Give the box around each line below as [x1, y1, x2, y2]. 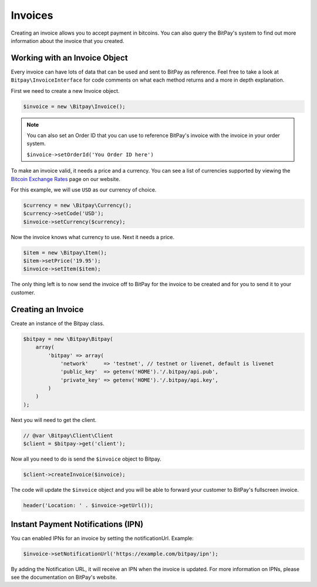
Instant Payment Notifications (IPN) [11, 519, 144, 529]
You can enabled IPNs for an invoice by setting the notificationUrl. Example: [11, 535, 194, 542]
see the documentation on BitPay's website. [11, 573, 117, 581]
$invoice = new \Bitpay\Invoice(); [23, 103, 126, 110]
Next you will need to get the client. [11, 416, 97, 423]
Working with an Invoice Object [11, 53, 129, 63]
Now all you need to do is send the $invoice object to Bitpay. [11, 455, 161, 462]
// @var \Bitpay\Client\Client [23, 432, 114, 439]
